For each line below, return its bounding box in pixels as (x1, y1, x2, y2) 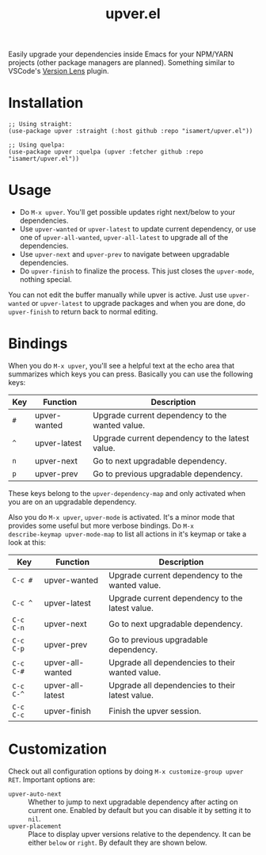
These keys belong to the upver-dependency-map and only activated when (8, 489, 245, 498)
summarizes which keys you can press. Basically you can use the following (8, 369, 253, 379)
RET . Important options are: (8, 774, 96, 784)
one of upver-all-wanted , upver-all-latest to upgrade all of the (19, 233, 229, 242)
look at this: (8, 538, 46, 547)
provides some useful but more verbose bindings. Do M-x (8, 521, 195, 530)
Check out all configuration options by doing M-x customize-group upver (8, 766, 244, 776)
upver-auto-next (8, 790, 62, 798)
